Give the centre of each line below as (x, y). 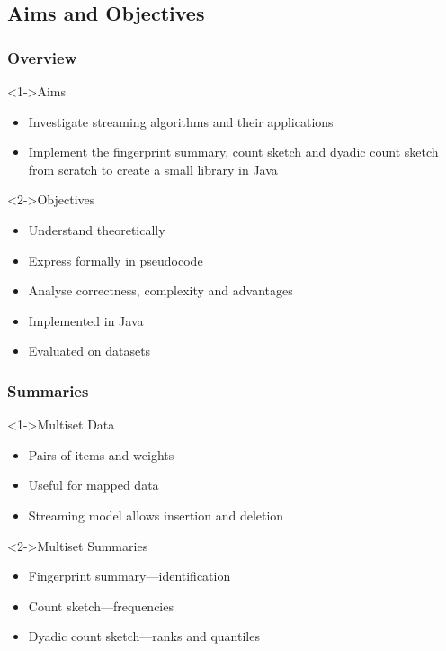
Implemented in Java (86, 320)
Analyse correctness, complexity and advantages (161, 290)
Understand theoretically (97, 229)
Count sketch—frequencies (101, 606)
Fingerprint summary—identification (129, 576)
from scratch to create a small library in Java (153, 169)
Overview (42, 57)
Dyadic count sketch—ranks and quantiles (144, 636)
